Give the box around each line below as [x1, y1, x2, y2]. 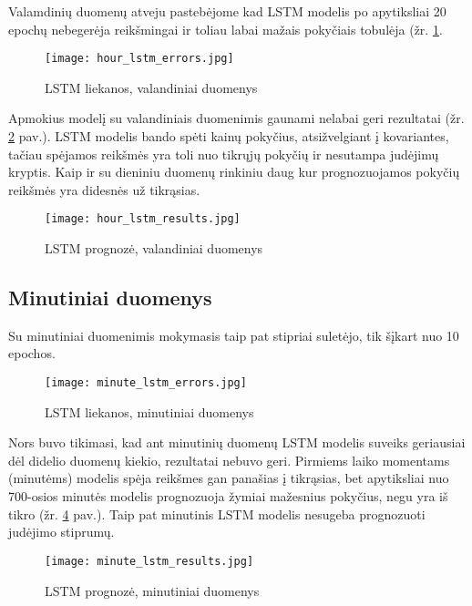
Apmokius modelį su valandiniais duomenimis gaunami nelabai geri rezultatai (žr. [8, 108, 465, 128]
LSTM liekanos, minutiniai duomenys [45, 402, 254, 421]
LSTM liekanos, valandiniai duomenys [45, 77, 258, 97]
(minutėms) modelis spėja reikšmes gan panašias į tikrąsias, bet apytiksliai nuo [8, 468, 449, 488]
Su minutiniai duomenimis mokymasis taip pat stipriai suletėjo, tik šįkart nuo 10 [8, 325, 459, 344]
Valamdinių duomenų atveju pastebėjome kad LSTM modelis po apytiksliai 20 [8, 2, 446, 20]
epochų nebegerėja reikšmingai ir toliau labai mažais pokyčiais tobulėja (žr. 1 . [8, 19, 443, 38]
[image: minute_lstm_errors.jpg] [45, 376, 247, 390]
